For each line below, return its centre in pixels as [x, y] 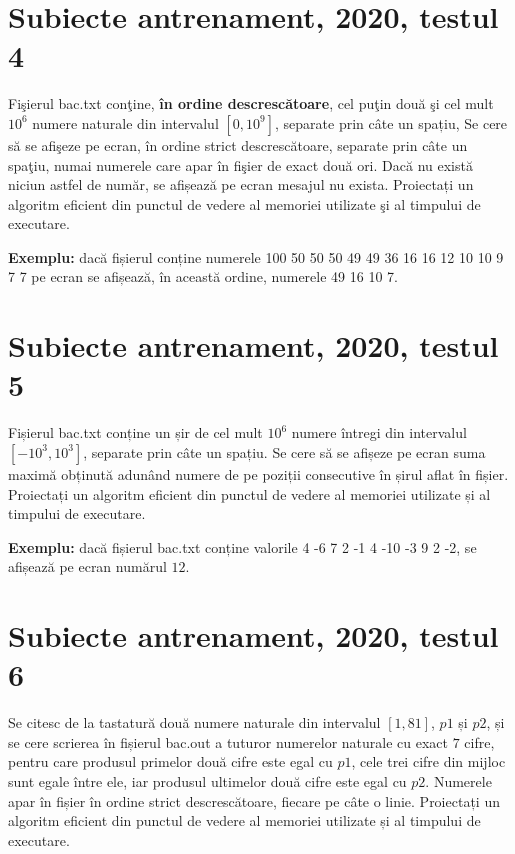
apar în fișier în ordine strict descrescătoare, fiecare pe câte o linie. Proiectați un [254, 800]
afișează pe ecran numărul [87, 566]
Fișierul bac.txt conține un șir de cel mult [135, 432]
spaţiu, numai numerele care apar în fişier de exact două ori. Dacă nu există [240, 164]
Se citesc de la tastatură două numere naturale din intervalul [194, 722]
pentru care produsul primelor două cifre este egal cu [170, 761]
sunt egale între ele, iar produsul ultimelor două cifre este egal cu [207, 781]
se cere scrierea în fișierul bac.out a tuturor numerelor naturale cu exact [228, 741]
